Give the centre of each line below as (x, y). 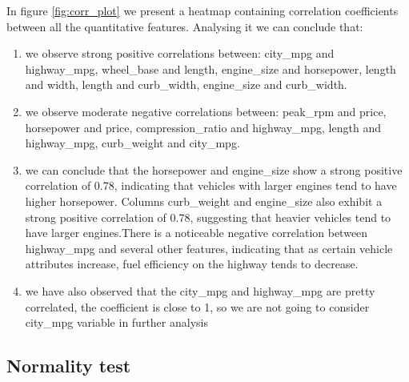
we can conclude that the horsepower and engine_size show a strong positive (214, 169)
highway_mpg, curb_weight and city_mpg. (132, 143)
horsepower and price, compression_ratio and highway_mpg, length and (203, 127)
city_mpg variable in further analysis (116, 322)
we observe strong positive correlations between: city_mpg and (180, 53)
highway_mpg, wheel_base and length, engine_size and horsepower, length (211, 68)
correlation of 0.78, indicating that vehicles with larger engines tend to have (211, 185)
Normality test (69, 366)
